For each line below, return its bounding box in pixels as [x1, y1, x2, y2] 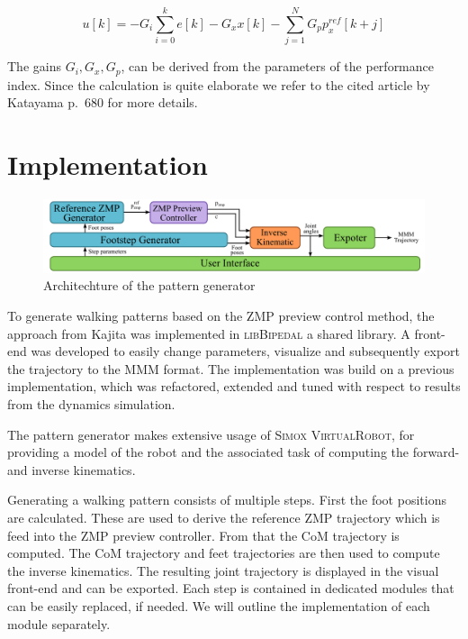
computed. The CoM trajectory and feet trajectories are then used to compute [7, 543, 440, 562]
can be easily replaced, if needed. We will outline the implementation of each [7, 596, 430, 615]
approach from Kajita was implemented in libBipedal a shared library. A [7, 324, 410, 342]
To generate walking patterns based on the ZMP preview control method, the [7, 306, 435, 325]
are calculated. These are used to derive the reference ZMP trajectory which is [7, 508, 440, 526]
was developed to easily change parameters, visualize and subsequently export [31, 342, 461, 361]
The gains [7, 57, 61, 76]
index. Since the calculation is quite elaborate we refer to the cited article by [7, 75, 430, 94]
